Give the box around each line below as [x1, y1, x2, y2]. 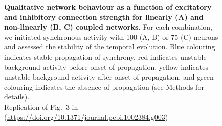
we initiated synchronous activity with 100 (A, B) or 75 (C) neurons [4, 31, 218, 42]
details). [4, 91, 30, 102]
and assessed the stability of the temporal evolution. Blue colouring [4, 41, 215, 52]
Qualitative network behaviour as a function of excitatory [4, 2, 212, 12]
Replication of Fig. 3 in [4, 101, 78, 112]
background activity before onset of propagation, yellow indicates [4, 61, 208, 72]
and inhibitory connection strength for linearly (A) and [4, 11, 204, 22]
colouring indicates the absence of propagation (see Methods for [4, 81, 204, 92]
